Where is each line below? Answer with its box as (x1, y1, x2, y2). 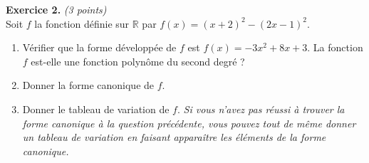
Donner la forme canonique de (22, 78, 155, 93)
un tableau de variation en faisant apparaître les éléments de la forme (22, 130, 326, 144)
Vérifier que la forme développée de (22, 40, 177, 55)
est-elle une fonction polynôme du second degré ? (31, 53, 245, 68)
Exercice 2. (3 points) (6, 2, 107, 16)
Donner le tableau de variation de (22, 101, 170, 116)
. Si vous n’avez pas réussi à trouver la (177, 101, 345, 116)
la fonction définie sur (34, 16, 130, 31)
